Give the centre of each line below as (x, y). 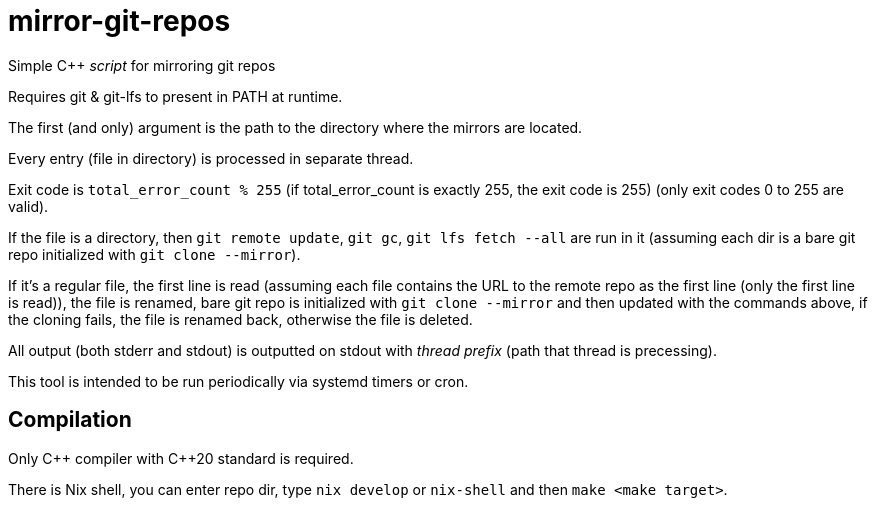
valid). (28, 206)
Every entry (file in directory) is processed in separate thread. (211, 158)
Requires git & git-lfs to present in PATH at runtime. (175, 96)
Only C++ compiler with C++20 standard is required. (181, 458)
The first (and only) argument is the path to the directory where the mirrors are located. (295, 127)
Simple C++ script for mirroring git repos (142, 65)
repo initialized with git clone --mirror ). (154, 254)
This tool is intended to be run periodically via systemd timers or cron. (238, 381)
